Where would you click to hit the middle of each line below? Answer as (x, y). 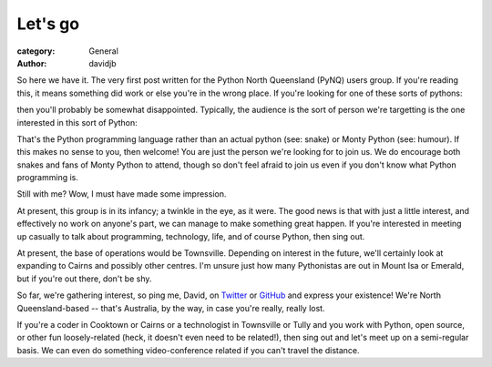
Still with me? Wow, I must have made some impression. (122, 194)
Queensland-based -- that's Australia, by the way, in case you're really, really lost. (171, 308)
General (103, 51)
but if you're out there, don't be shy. (84, 279)
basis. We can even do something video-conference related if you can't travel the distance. (188, 350)
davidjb (103, 63)
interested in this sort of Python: (77, 122)
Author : (32, 63)
